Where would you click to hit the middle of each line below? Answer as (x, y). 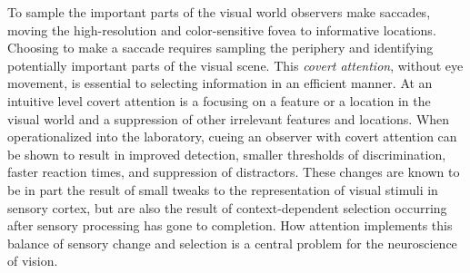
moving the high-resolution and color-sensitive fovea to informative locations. (222, 29)
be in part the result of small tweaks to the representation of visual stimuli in (223, 189)
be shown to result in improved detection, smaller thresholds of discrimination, (227, 154)
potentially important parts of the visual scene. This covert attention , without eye (235, 65)
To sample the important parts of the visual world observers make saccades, (219, 12)
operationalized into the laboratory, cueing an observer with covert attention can (232, 136)
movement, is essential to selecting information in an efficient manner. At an (220, 83)
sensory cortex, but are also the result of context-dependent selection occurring (227, 207)
